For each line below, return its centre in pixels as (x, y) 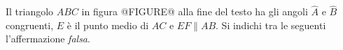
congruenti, (30, 25)
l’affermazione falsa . (48, 39)
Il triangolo (30, 11)
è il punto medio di (108, 25)
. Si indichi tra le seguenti (271, 25)
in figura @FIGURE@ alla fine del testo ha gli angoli (195, 11)
